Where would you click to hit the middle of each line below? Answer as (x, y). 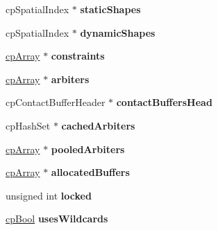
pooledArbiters (88, 149)
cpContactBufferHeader (56, 102)
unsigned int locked (49, 195)
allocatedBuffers (90, 172)
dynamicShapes (118, 32)
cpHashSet (28, 125)
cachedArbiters (98, 125)
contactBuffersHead (164, 102)
